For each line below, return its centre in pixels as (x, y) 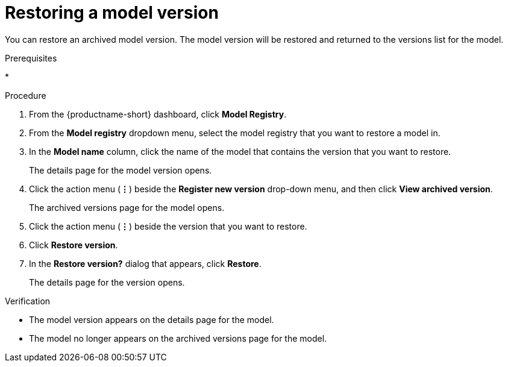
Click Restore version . (74, 245)
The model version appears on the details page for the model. (152, 319)
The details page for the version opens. (107, 282)
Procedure (26, 95)
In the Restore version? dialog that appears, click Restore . (145, 263)
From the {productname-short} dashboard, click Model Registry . (158, 114)
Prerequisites (31, 58)
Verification (28, 301)
